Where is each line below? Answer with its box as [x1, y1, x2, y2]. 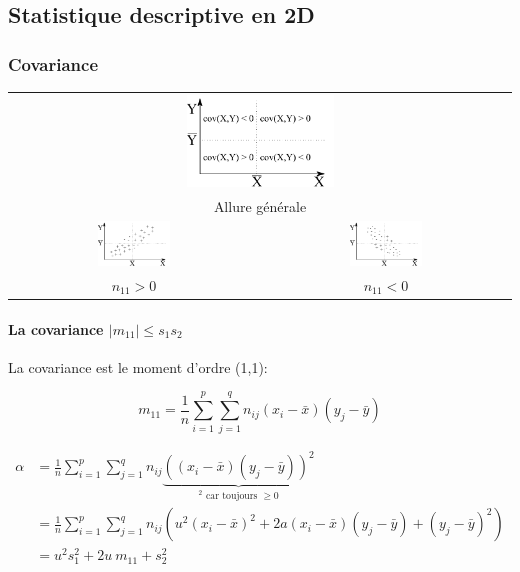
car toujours [205, 490, 258, 501]
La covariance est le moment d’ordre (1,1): [8, 356, 268, 377]
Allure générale [213, 195, 307, 216]
